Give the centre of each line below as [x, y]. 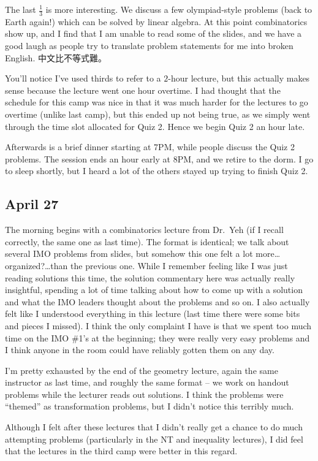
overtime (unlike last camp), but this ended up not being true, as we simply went [158, 114]
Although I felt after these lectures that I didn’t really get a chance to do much [154, 427]
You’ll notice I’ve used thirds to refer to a [83, 78]
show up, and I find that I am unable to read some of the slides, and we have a [153, 33]
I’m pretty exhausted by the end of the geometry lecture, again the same [142, 370]
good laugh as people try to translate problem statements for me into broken [149, 46]
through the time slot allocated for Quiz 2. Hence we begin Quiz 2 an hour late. [155, 126]
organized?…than [36, 265]
